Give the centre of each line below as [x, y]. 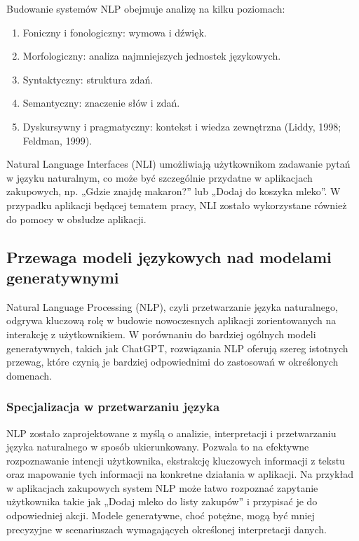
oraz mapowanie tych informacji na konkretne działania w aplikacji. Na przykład [180, 474]
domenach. [29, 375]
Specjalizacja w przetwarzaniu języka [113, 407]
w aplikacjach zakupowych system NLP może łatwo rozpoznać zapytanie [162, 487]
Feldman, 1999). [57, 140]
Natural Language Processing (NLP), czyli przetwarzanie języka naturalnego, [172, 306]
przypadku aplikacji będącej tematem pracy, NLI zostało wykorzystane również [177, 205]
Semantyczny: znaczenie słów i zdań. [101, 103]
